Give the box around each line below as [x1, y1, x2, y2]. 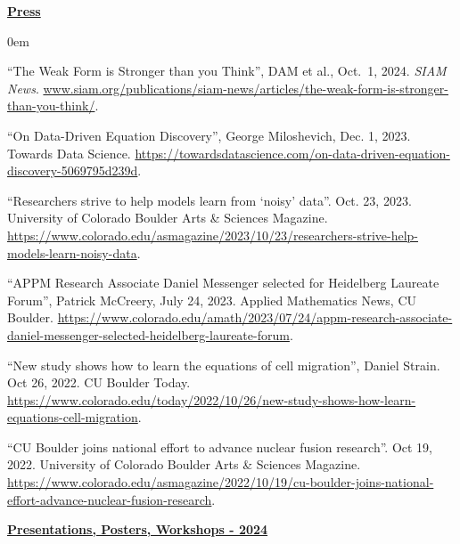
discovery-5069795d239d [7, 161, 138, 180]
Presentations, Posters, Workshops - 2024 [7, 520, 268, 539]
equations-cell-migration [7, 408, 138, 426]
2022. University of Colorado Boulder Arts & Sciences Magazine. [7, 455, 361, 474]
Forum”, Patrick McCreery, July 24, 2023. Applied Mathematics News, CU [7, 290, 417, 309]
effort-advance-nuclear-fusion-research [7, 490, 212, 508]
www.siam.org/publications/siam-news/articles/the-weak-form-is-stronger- [43, 78, 448, 97]
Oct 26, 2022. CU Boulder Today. [7, 373, 191, 392]
